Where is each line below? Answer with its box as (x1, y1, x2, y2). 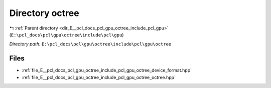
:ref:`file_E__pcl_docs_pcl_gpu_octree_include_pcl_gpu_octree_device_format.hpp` (22, 67, 192, 73)
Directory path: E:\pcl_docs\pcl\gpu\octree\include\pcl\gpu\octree (9, 41, 172, 47)
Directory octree (9, 7, 80, 18)
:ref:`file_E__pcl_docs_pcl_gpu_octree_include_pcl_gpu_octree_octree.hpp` (22, 74, 176, 80)
